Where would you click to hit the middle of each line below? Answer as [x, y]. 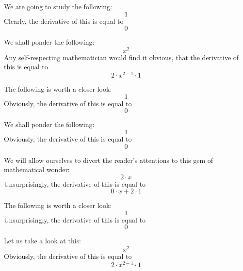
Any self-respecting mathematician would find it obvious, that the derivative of [121, 57]
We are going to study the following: [58, 6]
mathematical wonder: [37, 169]
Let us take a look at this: [42, 241]
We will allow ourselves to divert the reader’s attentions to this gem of [109, 160]
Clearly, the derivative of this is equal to [64, 21]
